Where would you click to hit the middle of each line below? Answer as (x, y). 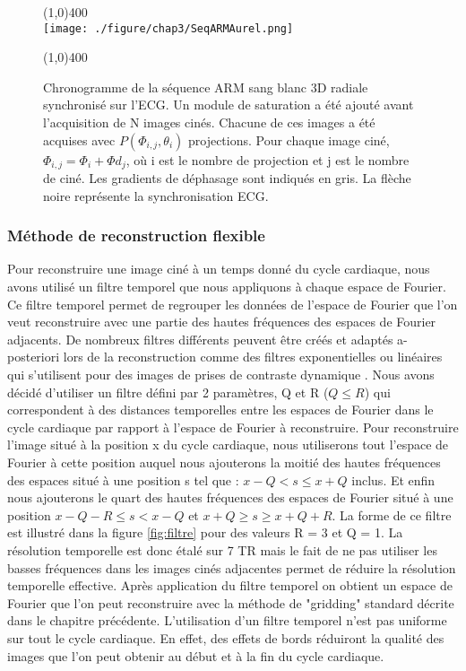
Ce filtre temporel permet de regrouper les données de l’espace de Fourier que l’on (233, 304)
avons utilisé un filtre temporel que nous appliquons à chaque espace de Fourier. (227, 287)
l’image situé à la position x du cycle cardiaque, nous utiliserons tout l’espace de (228, 444)
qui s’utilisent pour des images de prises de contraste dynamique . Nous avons (221, 375)
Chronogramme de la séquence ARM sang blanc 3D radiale (206, 87)
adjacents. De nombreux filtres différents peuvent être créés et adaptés (200, 339)
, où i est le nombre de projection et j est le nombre (268, 159)
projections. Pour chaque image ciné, (289, 139)
